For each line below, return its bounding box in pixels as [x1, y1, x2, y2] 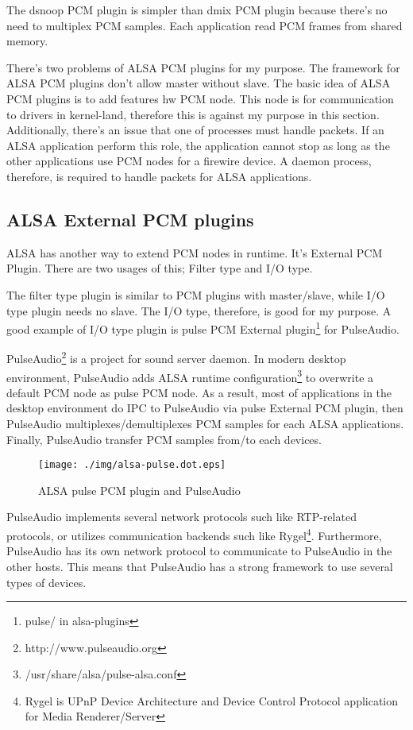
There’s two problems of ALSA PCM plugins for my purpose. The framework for [6, 59, 400, 75]
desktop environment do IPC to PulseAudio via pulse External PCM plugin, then [6, 400, 403, 416]
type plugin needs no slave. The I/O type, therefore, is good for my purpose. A [6, 302, 392, 319]
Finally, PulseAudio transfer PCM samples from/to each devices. [6, 431, 322, 447]
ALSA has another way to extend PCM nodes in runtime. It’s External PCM [6, 244, 383, 261]
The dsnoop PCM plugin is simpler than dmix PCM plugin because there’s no [6, 2, 388, 17]
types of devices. [6, 574, 87, 590]
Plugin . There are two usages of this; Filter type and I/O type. [6, 260, 313, 276]
